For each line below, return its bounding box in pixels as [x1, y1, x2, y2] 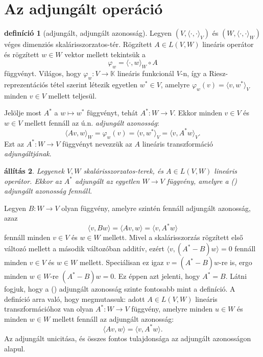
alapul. [4, 343, 26, 353]
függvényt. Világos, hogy [4, 68, 81, 79]
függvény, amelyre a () [166, 175, 237, 186]
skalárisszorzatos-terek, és [83, 165, 164, 176]
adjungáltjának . [4, 148, 52, 159]
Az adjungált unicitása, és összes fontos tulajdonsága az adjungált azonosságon [4, 332, 251, 343]
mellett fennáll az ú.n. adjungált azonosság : [24, 117, 159, 128]
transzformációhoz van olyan [4, 303, 93, 314]
